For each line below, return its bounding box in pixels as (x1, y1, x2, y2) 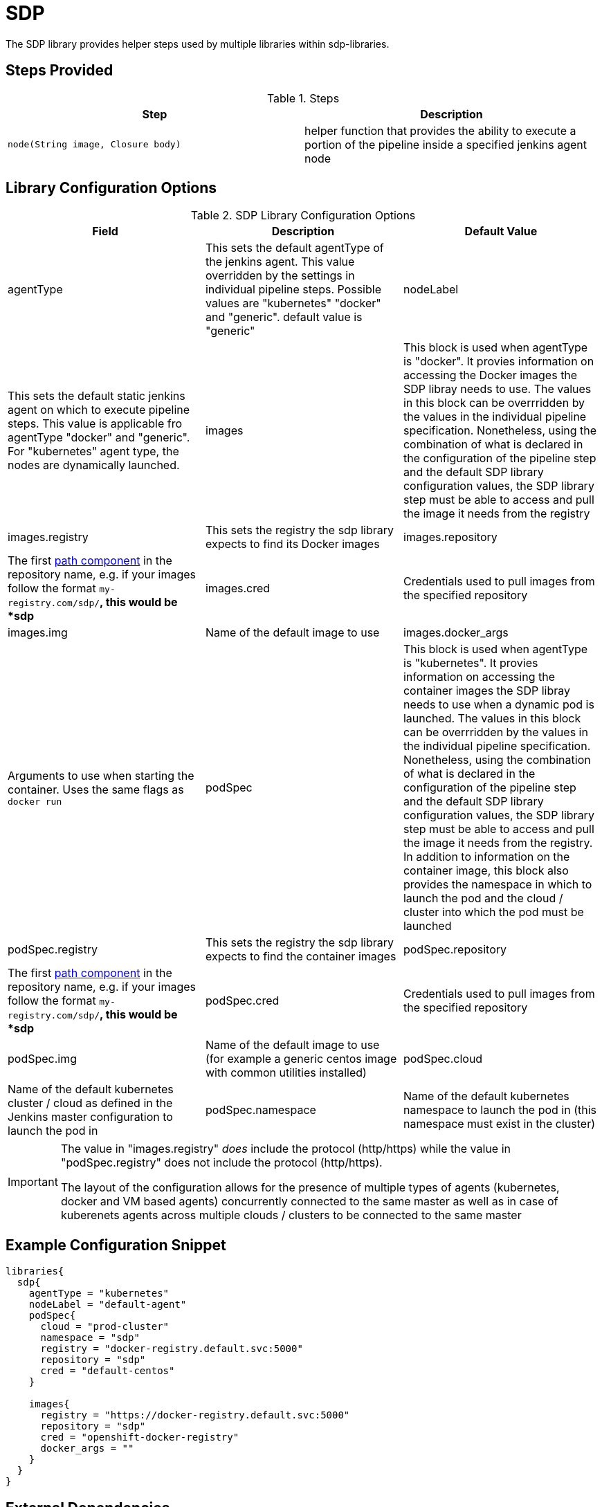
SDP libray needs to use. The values (403, 382, 592, 396)
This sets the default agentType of (205, 241, 384, 255)
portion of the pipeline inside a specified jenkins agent (304, 137, 587, 152)
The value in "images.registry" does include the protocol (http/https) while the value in (60, 1142, 511, 1156)
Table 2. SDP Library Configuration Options (190, 208, 416, 223)
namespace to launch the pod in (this (403, 1103, 597, 1117)
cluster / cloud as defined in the (8, 1096, 173, 1111)
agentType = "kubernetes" (28, 1288, 170, 1299)
